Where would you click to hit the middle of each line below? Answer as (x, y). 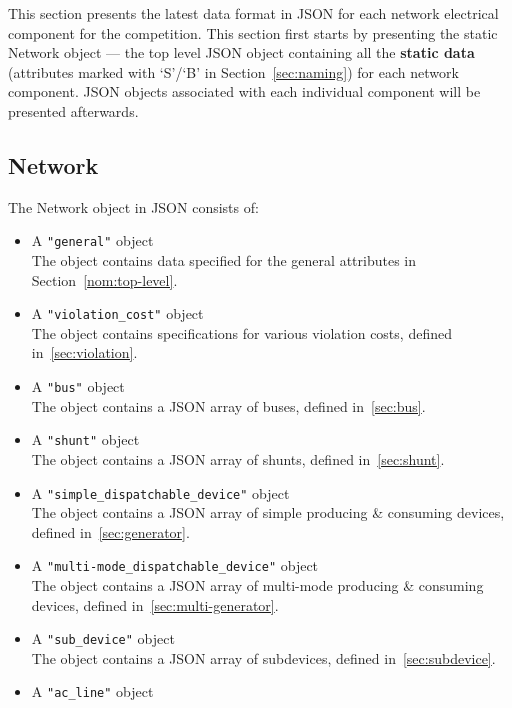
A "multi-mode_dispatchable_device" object (175, 565)
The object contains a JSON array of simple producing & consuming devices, (268, 512)
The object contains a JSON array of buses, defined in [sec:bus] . (228, 405)
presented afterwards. (73, 110)
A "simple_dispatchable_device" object (160, 492)
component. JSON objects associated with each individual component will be (244, 91)
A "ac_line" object (92, 691)
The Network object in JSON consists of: (133, 206)
